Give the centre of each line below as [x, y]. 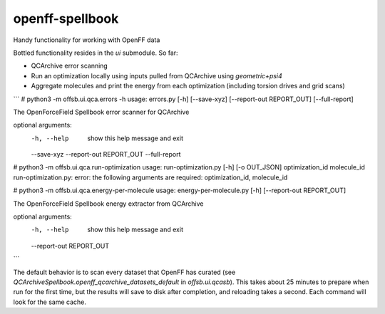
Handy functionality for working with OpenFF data [87, 40]
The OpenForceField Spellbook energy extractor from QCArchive [108, 204]
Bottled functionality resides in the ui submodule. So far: [96, 53]
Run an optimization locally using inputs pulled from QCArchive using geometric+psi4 [157, 75]
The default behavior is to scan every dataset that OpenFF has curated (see [124, 272]
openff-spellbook [66, 19]
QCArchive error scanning [70, 66]
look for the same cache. [50, 302]
